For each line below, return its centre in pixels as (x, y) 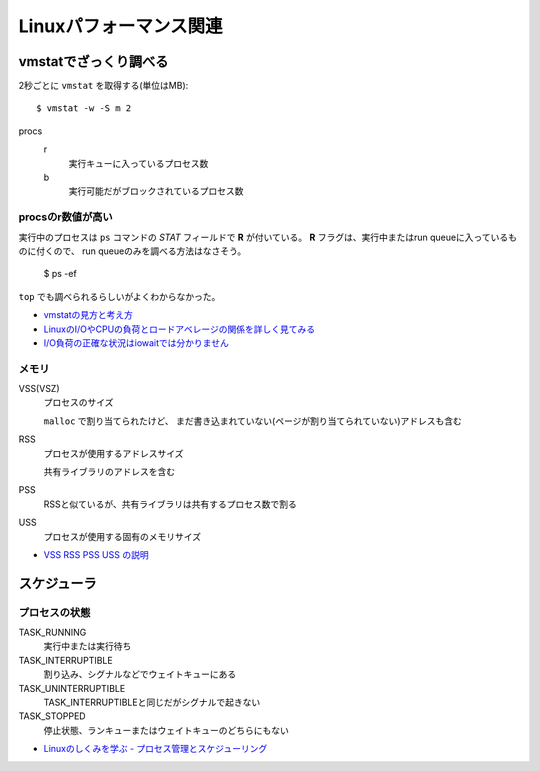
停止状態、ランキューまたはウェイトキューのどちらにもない (166, 730)
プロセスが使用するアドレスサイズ (113, 453)
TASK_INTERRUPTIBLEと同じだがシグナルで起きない (152, 702)
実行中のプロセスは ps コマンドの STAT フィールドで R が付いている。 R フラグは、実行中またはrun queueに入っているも (267, 237)
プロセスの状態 (54, 612)
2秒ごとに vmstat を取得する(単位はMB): (103, 86)
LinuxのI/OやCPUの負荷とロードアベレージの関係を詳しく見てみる (179, 329)
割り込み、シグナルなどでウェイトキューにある (140, 674)
